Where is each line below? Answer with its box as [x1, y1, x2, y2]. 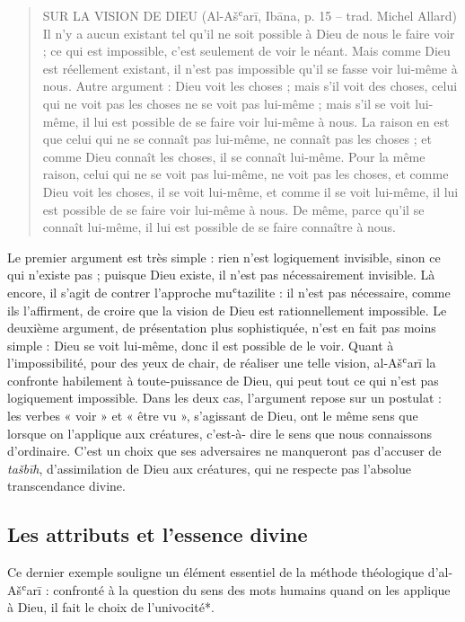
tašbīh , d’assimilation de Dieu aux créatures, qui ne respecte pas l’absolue [7, 458, 411, 477]
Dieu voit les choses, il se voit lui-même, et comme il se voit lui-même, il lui [42, 182, 459, 200]
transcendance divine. [7, 476, 126, 495]
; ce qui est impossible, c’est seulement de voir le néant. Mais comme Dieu [42, 41, 451, 60]
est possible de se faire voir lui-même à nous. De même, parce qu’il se [42, 200, 425, 218]
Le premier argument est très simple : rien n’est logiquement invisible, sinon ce [7, 247, 441, 266]
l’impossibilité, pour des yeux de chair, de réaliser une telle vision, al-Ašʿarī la [7, 353, 436, 372]
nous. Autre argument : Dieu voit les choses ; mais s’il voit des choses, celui [42, 76, 458, 95]
